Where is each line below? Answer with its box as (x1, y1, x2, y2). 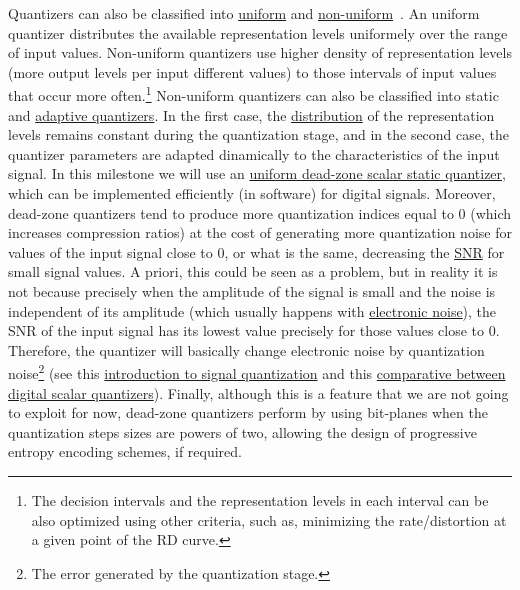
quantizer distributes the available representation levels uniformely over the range (8, 22, 508, 43)
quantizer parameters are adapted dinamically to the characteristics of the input (8, 143, 500, 164)
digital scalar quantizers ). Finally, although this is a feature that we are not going (8, 382, 509, 403)
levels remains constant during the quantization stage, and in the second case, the (8, 124, 510, 145)
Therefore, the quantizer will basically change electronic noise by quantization (8, 339, 485, 360)
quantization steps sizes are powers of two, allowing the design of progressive (8, 421, 477, 442)
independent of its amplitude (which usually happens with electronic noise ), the (8, 300, 497, 321)
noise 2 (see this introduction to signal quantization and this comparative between (8, 360, 506, 383)
